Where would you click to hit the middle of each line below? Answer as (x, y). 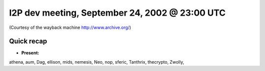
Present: (30, 53)
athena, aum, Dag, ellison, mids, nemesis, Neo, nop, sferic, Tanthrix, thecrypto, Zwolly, (96, 62)
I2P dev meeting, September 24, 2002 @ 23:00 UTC (117, 13)
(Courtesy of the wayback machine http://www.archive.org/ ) (70, 27)
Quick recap (28, 41)
